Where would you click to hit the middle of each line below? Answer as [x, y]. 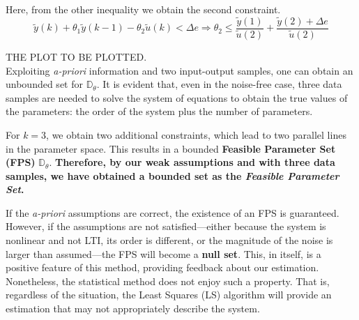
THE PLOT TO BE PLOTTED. [76, 56]
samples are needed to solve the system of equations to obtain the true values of [177, 97]
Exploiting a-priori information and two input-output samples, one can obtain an [179, 70]
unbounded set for [44, 84]
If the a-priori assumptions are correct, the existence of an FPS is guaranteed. [173, 212]
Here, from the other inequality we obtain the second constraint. [143, 9]
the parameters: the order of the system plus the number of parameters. [159, 111]
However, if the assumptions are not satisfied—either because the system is [166, 226]
